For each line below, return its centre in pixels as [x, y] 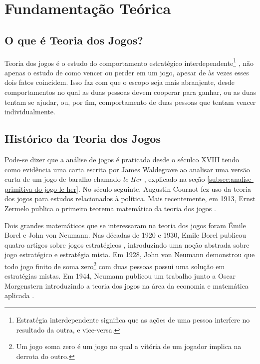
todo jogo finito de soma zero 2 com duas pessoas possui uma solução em [115, 265]
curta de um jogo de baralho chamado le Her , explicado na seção [105, 179]
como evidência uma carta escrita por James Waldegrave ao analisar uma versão [127, 169]
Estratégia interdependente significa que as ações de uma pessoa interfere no [133, 319]
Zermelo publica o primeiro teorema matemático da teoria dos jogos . [110, 208]
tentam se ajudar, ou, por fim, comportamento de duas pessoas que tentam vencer [130, 102]
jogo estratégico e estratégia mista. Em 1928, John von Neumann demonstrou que [130, 254]
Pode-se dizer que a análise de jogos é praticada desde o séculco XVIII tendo [122, 159]
